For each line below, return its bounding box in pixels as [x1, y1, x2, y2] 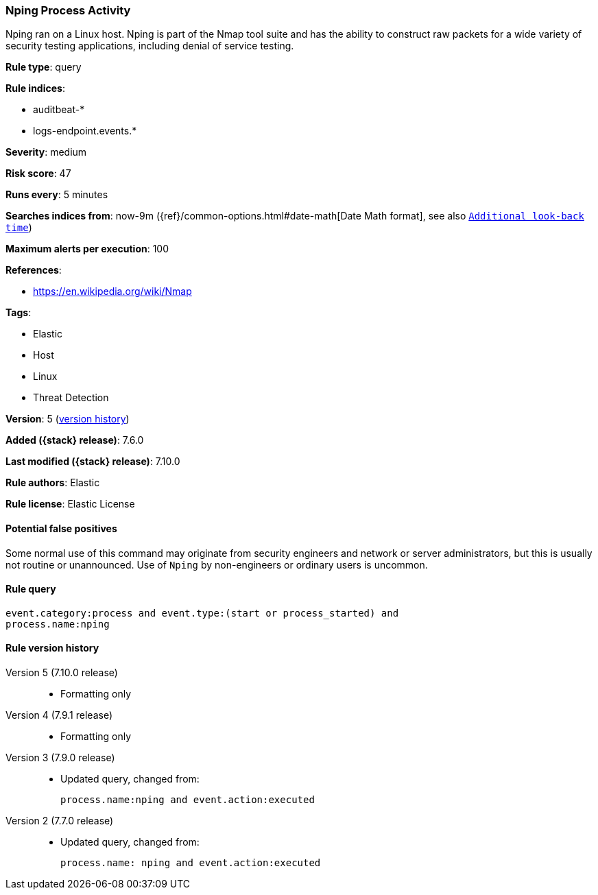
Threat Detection [33, 392, 109, 404]
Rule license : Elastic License [5, 498, 135, 510]
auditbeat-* [33, 104, 85, 116]
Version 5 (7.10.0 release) [5, 667, 118, 679]
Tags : [5, 307, 32, 319]
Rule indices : [5, 82, 65, 95]
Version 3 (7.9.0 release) [5, 752, 115, 764]
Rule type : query [5, 61, 82, 73]
